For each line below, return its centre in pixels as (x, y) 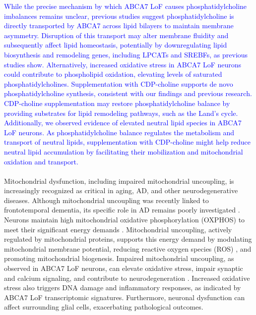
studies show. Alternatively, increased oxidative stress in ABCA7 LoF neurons (123, 64)
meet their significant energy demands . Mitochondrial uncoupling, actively (118, 229)
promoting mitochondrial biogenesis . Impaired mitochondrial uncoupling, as (119, 258)
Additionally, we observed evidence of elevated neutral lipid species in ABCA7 (123, 123)
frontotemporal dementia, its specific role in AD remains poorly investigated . (122, 210)
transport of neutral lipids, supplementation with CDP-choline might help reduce (128, 142)
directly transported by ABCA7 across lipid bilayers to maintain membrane (119, 26)
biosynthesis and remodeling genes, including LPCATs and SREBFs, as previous (126, 54)
